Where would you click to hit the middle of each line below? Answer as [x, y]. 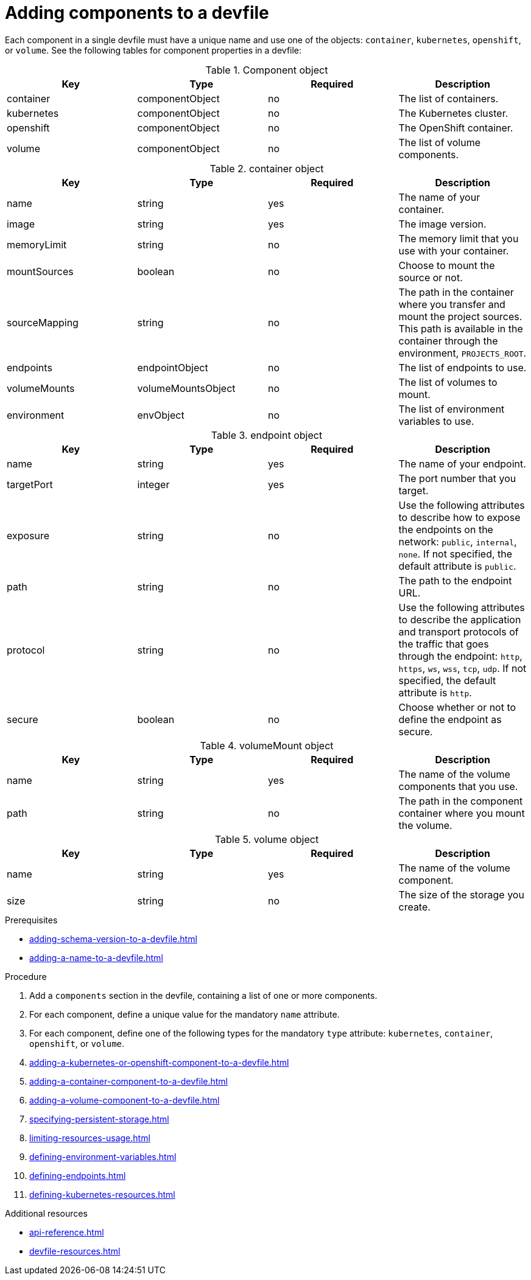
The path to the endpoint [455, 580]
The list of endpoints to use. [462, 367]
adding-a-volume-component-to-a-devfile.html [125, 1100]
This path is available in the [461, 328]
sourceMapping [43, 322]
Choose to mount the [447, 265]
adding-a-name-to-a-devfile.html [96, 957]
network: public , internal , [458, 541]
